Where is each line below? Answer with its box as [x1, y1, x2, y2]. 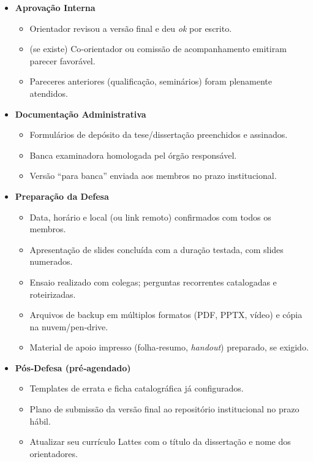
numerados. [29, 255, 73, 268]
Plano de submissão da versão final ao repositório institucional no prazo [29, 403, 300, 415]
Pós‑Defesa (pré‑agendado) [15, 361, 131, 374]
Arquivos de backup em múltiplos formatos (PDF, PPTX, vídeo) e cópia [29, 308, 303, 321]
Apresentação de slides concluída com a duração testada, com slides [29, 243, 284, 256]
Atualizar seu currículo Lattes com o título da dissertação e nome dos [29, 435, 291, 448]
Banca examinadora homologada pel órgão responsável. [29, 148, 237, 161]
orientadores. [29, 447, 78, 460]
